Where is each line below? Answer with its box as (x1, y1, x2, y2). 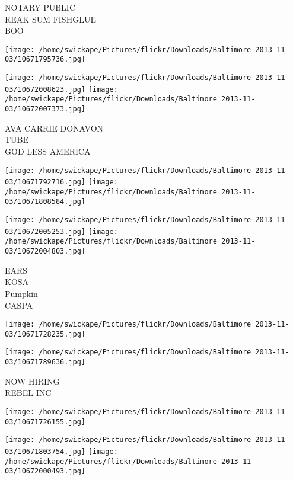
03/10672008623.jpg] (5, 85, 86, 94)
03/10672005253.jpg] (5, 227, 86, 236)
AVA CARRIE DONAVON (5, 121, 104, 134)
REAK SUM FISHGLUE (5, 12, 96, 25)
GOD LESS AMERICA (5, 145, 91, 157)
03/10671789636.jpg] (5, 358, 86, 367)
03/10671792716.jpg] (5, 178, 86, 187)
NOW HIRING (5, 375, 60, 387)
